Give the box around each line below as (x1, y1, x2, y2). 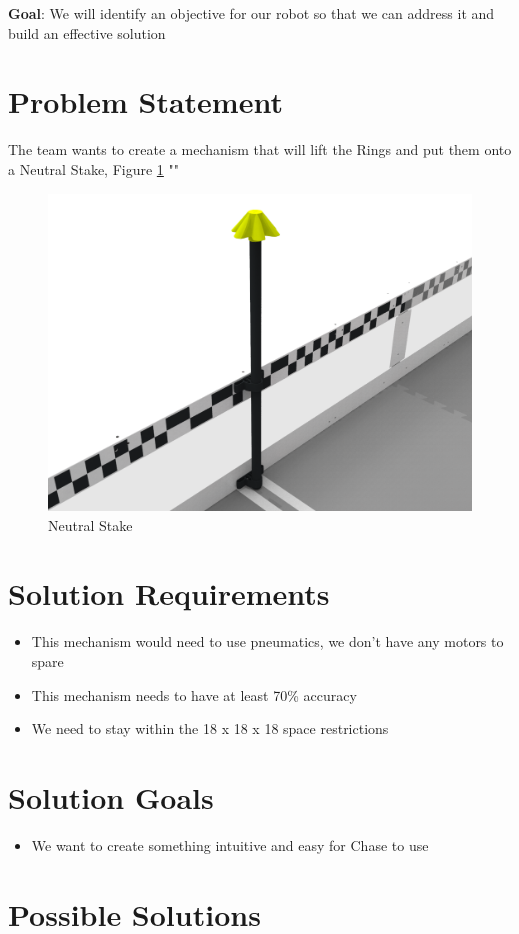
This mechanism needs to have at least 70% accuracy (31, 684, 357, 705)
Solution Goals (8, 776, 214, 817)
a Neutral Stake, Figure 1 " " (8, 158, 179, 179)
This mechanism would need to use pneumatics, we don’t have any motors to (31, 631, 504, 652)
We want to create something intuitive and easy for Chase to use (31, 834, 429, 855)
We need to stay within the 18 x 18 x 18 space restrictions (31, 718, 389, 739)
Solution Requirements (8, 573, 330, 614)
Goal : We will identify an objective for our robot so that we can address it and (8, 3, 495, 23)
